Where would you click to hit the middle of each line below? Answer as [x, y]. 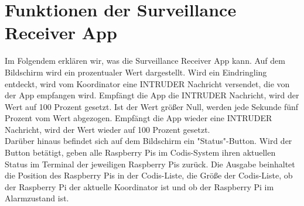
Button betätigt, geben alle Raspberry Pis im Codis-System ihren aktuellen [140, 152]
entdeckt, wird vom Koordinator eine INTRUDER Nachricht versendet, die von [147, 83]
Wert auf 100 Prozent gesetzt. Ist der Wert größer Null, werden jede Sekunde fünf [152, 106]
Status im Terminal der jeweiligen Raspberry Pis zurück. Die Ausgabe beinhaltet [150, 164]
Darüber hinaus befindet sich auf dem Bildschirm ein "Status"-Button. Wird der [148, 141]
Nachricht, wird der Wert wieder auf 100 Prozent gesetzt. [107, 129]
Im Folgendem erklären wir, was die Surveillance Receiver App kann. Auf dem [145, 61]
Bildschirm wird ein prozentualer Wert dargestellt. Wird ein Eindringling [136, 72]
